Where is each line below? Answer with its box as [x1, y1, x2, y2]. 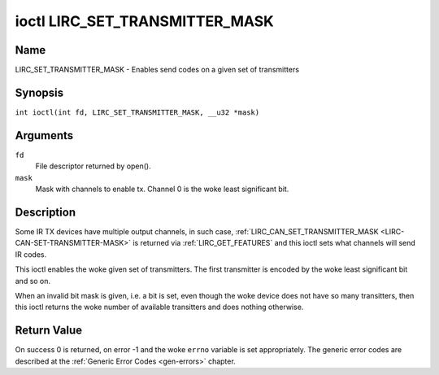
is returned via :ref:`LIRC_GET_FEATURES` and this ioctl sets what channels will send [133, 238, 416, 248]
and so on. [15, 276, 51, 286]
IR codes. [15, 249, 47, 259]
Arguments [15, 129, 74, 142]
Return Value [15, 324, 83, 338]
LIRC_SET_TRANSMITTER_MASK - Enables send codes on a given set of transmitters [15, 65, 300, 75]
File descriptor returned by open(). [35, 161, 151, 171]
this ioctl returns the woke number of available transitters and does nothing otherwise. [15, 302, 304, 312]
